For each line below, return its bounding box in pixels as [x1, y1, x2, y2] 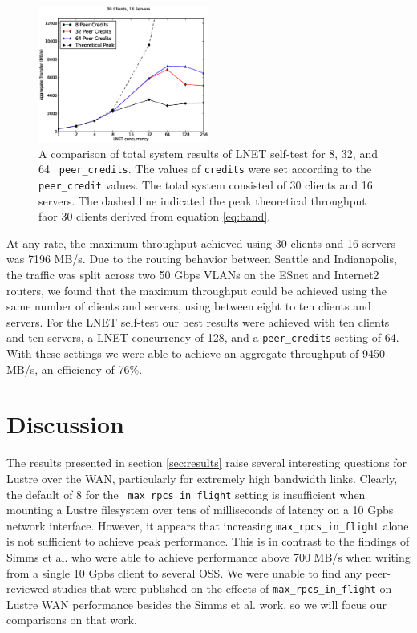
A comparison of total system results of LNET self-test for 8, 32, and [38, 144, 378, 161]
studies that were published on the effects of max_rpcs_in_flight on [52, 580, 392, 597]
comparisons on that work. [6, 611, 137, 628]
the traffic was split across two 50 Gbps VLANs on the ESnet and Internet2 [6, 266, 379, 283]
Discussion [6, 408, 124, 440]
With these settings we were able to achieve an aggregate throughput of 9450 [6, 345, 386, 362]
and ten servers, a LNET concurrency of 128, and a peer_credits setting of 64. [6, 329, 399, 346]
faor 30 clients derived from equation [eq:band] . [38, 208, 271, 225]
